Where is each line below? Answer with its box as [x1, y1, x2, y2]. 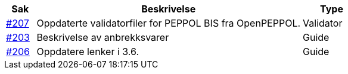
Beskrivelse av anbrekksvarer [36, 31, 169, 43]
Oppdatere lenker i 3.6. [36, 46, 139, 57]
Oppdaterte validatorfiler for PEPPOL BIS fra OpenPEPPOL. [36, 17, 301, 29]
